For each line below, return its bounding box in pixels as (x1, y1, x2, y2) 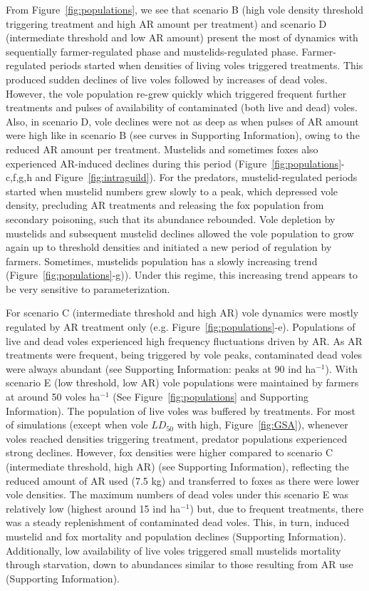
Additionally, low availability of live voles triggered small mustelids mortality (6, 543, 341, 557)
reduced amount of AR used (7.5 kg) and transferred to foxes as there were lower (6, 473, 360, 488)
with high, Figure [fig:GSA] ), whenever (177, 417, 348, 432)
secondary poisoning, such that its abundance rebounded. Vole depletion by (6, 211, 336, 226)
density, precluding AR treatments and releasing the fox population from (6, 197, 324, 212)
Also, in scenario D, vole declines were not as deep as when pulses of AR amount (6, 113, 359, 128)
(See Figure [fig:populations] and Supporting (113, 389, 308, 404)
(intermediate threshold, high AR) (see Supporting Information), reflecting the (6, 459, 349, 473)
